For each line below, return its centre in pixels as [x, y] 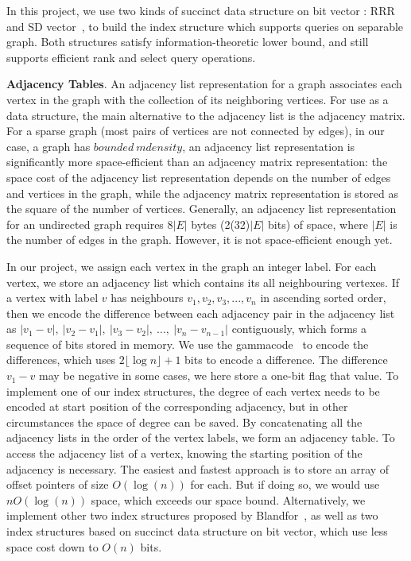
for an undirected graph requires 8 [90, 224]
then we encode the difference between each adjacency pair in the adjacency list [201, 313]
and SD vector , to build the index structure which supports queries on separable [205, 26]
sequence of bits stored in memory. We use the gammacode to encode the [188, 344]
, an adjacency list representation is [269, 146]
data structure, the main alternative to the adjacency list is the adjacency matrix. [206, 115]
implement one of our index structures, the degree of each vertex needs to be [193, 391]
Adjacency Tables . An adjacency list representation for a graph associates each [204, 84]
